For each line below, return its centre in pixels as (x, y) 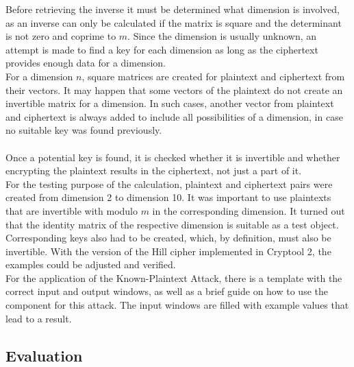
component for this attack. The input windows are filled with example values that (177, 305)
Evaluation (44, 355)
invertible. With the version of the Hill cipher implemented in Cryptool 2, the (168, 251)
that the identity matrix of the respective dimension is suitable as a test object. (172, 224)
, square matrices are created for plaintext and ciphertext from (213, 76)
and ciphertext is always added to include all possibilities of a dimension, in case (174, 116)
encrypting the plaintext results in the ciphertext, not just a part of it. (154, 170)
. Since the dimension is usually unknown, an (222, 36)
